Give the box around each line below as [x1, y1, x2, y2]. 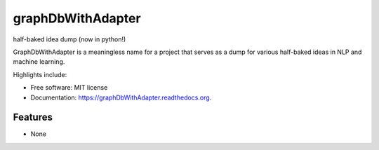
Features [13, 111, 53, 123]
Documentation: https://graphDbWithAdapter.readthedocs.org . [30, 93, 212, 102]
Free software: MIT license [30, 83, 108, 92]
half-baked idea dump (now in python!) [13, 35, 126, 43]
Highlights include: [13, 70, 67, 79]
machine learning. [13, 57, 65, 66]
